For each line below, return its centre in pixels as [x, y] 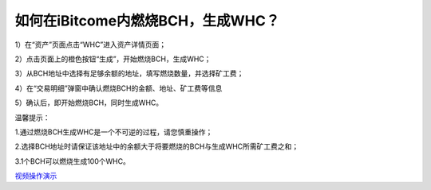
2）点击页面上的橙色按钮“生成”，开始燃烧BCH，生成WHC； [113, 59]
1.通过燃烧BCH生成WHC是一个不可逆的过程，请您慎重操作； [114, 132]
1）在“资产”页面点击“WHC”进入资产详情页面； [91, 45]
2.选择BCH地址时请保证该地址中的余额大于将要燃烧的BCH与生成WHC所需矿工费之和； [157, 146]
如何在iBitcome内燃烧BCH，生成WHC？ [147, 21]
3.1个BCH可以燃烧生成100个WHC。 [73, 161]
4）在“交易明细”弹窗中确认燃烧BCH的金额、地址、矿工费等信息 [119, 88]
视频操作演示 [36, 176]
